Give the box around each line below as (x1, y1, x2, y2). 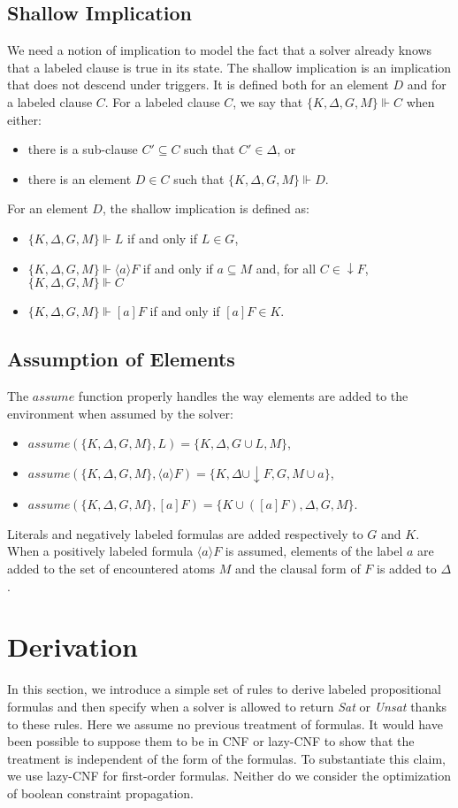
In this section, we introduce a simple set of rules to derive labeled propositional (7, 680, 441, 698)
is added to (377, 559, 437, 577)
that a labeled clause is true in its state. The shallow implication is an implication (7, 58, 452, 76)
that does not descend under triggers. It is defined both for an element (7, 75, 389, 94)
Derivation (7, 628, 138, 665)
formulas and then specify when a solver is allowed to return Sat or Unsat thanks (7, 696, 447, 715)
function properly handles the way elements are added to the (78, 386, 408, 404)
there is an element (27, 169, 132, 188)
